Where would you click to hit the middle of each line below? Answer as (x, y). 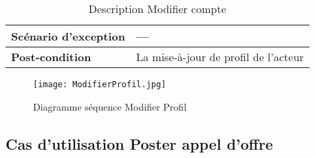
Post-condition (51, 57)
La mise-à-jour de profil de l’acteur (220, 57)
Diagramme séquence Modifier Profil (110, 106)
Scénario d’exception (68, 36)
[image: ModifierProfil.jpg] (100, 84)
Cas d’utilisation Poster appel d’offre (139, 143)
